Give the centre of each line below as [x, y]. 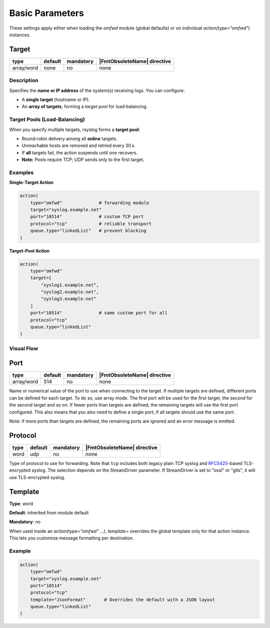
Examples [21, 172]
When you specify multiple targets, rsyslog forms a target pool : [74, 129]
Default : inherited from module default [49, 513]
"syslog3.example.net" [69, 299]
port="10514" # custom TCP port [87, 217]
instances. [20, 34]
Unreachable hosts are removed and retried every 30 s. [79, 145]
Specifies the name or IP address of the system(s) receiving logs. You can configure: [97, 90]
